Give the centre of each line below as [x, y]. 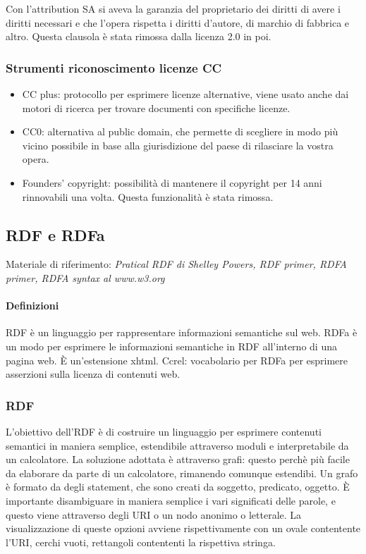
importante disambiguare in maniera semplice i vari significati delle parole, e [171, 500]
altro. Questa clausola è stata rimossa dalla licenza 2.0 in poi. [139, 36]
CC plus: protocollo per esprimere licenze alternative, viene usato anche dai [185, 94]
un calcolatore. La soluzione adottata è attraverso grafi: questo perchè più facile [178, 459]
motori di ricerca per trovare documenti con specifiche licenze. [156, 107]
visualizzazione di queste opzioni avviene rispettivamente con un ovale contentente [183, 528]
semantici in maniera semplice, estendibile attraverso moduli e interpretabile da [177, 445]
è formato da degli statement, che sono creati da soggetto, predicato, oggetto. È [178, 487]
